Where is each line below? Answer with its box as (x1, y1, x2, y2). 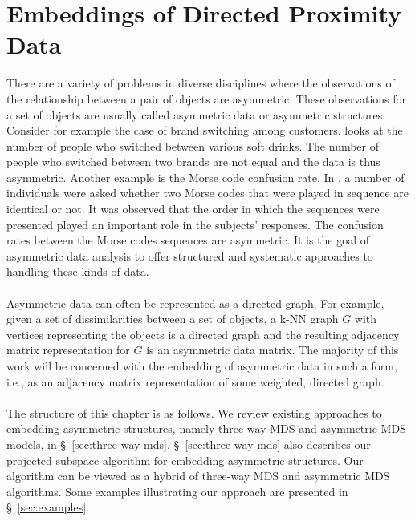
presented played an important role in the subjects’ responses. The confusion (6, 216, 384, 232)
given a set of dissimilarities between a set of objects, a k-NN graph (6, 310, 339, 327)
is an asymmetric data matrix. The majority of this (146, 341, 399, 358)
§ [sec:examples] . (6, 499, 89, 515)
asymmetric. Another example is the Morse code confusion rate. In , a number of (6, 168, 405, 185)
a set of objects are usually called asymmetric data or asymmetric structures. (6, 106, 386, 123)
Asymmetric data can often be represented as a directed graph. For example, (6, 294, 384, 311)
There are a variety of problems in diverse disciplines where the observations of (6, 75, 395, 91)
